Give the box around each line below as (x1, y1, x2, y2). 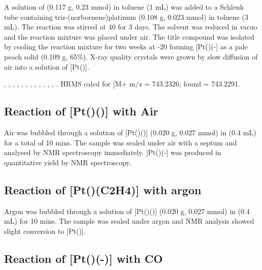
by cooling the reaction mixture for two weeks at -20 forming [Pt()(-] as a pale (4, 41, 248, 52)
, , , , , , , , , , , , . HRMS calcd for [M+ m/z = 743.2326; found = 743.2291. (4, 78, 240, 89)
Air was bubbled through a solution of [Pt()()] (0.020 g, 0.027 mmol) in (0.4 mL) (4, 127, 256, 137)
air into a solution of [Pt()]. (4, 61, 89, 72)
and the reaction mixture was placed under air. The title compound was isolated (4, 31, 254, 42)
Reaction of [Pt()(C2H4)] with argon (4, 182, 202, 197)
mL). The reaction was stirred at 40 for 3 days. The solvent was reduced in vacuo (4, 21, 257, 32)
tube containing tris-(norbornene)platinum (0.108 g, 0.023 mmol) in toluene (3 (4, 11, 248, 22)
